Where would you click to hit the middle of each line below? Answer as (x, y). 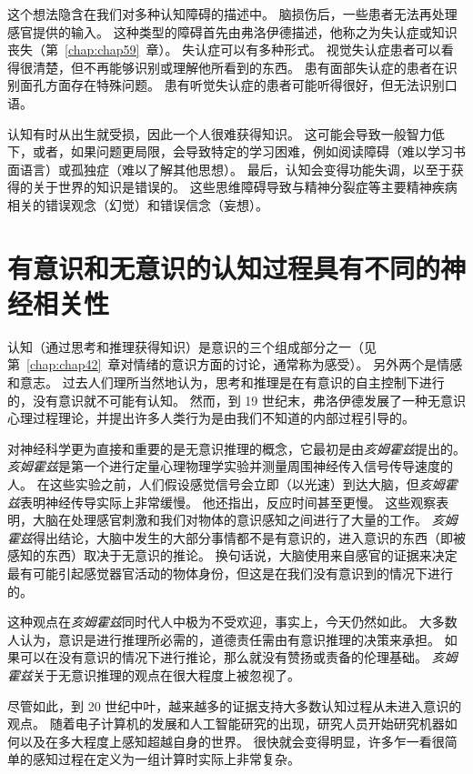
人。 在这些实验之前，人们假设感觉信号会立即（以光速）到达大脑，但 (213, 484)
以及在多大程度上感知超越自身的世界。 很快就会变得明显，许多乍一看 (226, 741)
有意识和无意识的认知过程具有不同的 (224, 267)
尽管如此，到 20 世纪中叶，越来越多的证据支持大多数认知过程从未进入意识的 (235, 705)
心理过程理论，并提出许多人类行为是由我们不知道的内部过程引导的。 (211, 418)
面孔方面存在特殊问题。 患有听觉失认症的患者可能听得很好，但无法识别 (232, 85)
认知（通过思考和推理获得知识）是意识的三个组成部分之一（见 (192, 346)
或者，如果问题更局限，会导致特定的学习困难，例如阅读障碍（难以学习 (242, 151)
